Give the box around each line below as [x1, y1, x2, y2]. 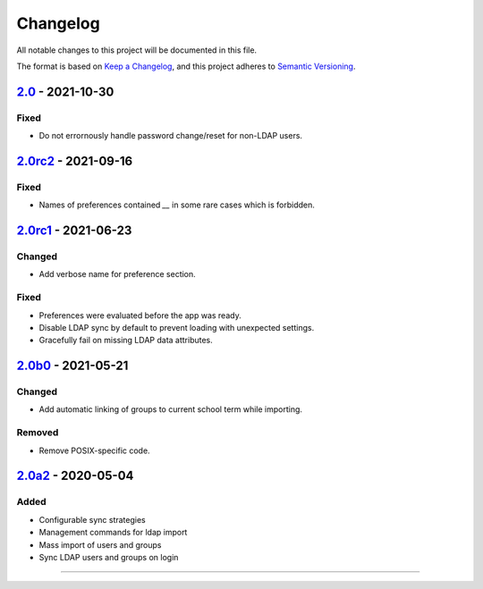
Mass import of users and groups [38, 539, 162, 550]
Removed [16, 426, 59, 439]
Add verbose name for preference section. [38, 269, 196, 280]
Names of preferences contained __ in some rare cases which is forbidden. [38, 199, 315, 210]
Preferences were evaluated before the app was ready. [38, 309, 241, 321]
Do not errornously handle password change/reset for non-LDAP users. [38, 130, 303, 141]
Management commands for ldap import [38, 527, 188, 538]
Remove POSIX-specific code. [38, 445, 151, 456]
